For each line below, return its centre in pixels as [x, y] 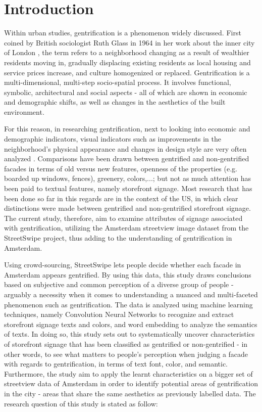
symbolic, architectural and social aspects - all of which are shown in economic [126, 92]
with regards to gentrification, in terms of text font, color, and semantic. [116, 364]
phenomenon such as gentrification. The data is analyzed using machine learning [128, 304]
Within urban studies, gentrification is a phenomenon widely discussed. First [123, 33]
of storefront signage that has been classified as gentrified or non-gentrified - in [126, 344]
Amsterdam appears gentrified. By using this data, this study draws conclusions [128, 274]
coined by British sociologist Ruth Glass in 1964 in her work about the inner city [129, 42]
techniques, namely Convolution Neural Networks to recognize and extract [119, 314]
